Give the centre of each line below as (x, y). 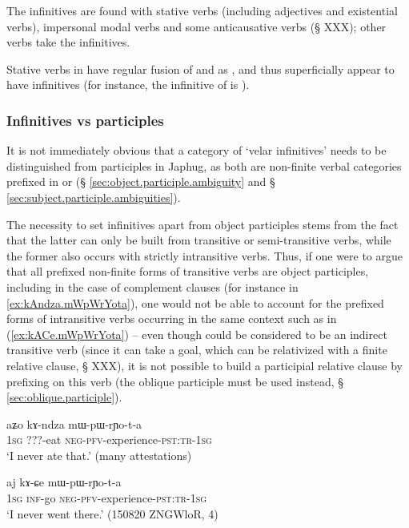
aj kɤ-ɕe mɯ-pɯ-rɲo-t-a (64, 482)
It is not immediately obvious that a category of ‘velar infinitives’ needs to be (196, 150)
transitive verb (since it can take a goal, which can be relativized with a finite (197, 350)
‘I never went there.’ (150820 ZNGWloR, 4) (112, 513)
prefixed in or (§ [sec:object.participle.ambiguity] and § (141, 181)
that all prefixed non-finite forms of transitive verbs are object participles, (188, 271)
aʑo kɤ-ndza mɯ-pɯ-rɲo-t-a (74, 423)
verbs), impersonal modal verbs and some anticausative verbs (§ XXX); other (196, 26)
